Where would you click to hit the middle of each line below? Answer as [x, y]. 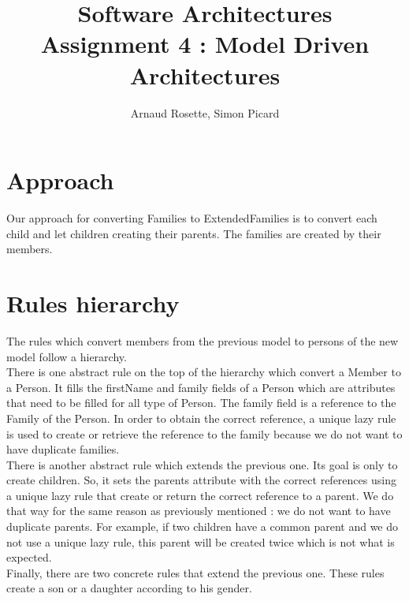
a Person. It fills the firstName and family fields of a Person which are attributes [201, 387]
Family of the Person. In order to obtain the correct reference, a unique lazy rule [201, 418]
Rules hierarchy [93, 303]
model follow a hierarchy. [67, 356]
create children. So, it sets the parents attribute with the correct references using [201, 480]
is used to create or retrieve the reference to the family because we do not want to [204, 433]
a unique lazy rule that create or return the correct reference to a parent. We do [200, 495]
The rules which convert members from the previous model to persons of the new [203, 340]
